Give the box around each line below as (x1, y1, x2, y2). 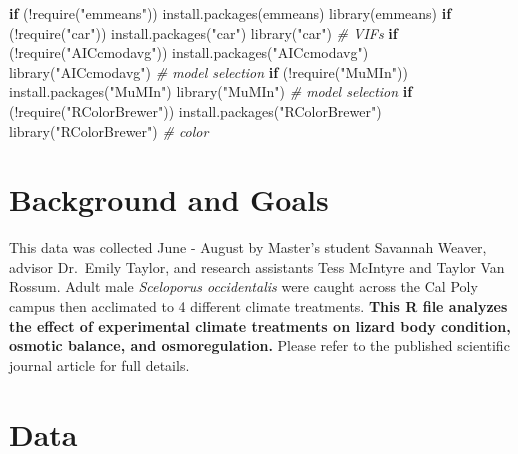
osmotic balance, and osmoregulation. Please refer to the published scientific (9, 335, 510, 356)
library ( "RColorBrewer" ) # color (9, 120, 209, 141)
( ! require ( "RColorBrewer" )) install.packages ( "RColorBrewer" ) (9, 100, 382, 121)
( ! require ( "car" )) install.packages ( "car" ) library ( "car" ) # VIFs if (9, 22, 398, 43)
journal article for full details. (9, 354, 190, 375)
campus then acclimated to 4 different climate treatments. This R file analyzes (9, 296, 508, 317)
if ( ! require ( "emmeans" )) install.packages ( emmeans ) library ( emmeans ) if (9, 3, 452, 23)
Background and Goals (9, 179, 329, 220)
